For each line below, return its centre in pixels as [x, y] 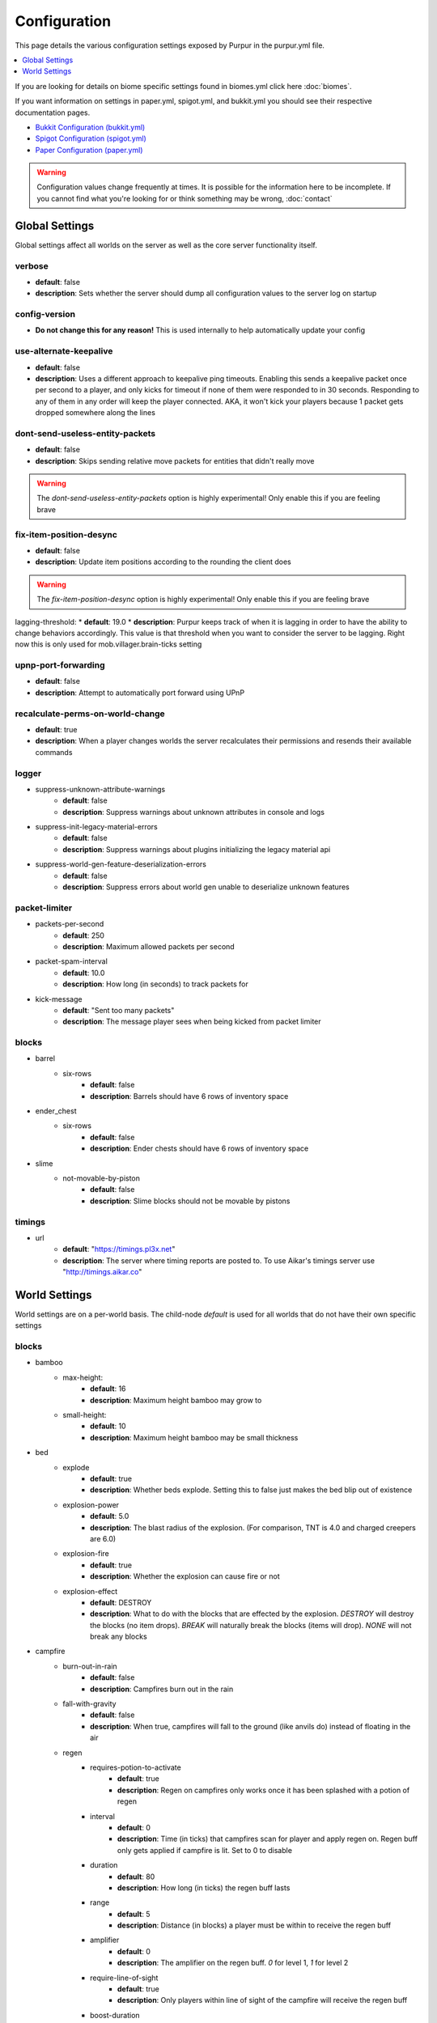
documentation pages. [53, 112]
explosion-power [91, 1504]
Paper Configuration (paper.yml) [89, 150]
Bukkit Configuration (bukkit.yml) [90, 127]
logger [28, 773]
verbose [32, 265]
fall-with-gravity [89, 1704]
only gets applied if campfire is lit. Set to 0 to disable [205, 1850]
